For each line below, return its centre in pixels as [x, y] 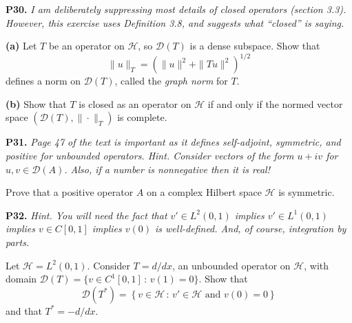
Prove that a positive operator [70, 192]
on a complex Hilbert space [204, 192]
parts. [18, 242]
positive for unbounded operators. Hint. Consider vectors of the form [150, 156]
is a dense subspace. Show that [255, 46]
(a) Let [21, 46]
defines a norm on [43, 81]
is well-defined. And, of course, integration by [251, 229]
